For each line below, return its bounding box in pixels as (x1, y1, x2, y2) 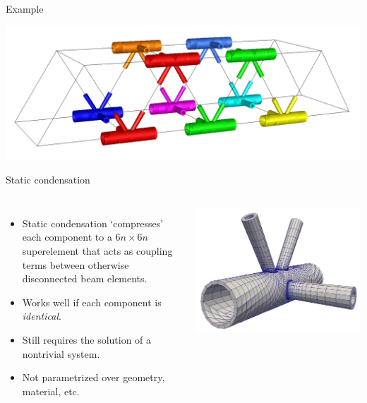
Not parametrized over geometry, (22, 370, 165, 385)
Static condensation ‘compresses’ (22, 215, 164, 230)
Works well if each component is (22, 294, 162, 309)
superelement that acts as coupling (22, 243, 173, 258)
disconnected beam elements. (22, 271, 148, 286)
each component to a (22, 229, 112, 244)
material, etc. (22, 383, 80, 398)
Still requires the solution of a (22, 332, 152, 347)
